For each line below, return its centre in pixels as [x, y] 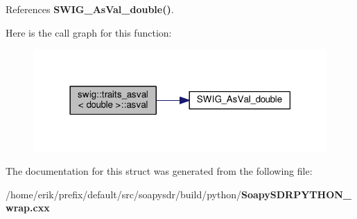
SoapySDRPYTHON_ [296, 194]
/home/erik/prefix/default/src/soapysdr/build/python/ [123, 194]
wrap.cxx [28, 208]
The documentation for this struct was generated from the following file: [159, 171]
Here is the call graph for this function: [89, 32]
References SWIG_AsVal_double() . [90, 9]
